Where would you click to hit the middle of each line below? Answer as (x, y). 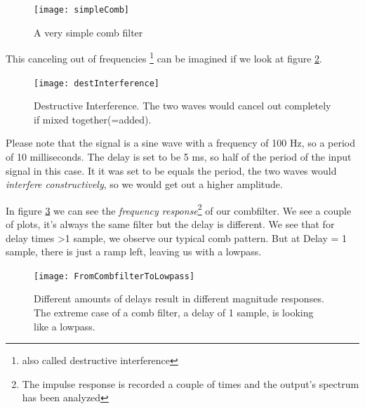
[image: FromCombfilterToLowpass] (114, 276)
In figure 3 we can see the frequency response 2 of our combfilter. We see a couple (179, 209)
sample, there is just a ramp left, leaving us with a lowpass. (134, 252)
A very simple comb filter (88, 32)
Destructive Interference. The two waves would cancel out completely (182, 106)
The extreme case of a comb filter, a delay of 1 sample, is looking (174, 312)
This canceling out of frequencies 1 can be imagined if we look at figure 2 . (164, 57)
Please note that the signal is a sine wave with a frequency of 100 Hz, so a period (180, 143)
